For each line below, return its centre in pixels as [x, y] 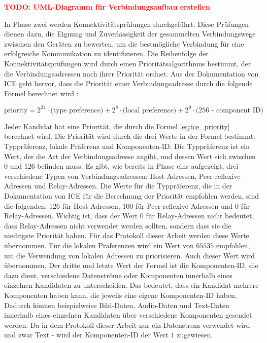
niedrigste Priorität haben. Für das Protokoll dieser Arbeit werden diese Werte [127, 235]
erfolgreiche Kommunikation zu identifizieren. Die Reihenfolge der [106, 53]
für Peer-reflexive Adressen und [184, 205]
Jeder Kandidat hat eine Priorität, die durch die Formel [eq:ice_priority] [117, 126]
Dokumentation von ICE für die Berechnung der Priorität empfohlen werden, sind [132, 196]
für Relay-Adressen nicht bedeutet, [200, 216]
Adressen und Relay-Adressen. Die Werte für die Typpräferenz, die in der [118, 186]
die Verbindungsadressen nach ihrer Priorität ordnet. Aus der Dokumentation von [131, 73]
